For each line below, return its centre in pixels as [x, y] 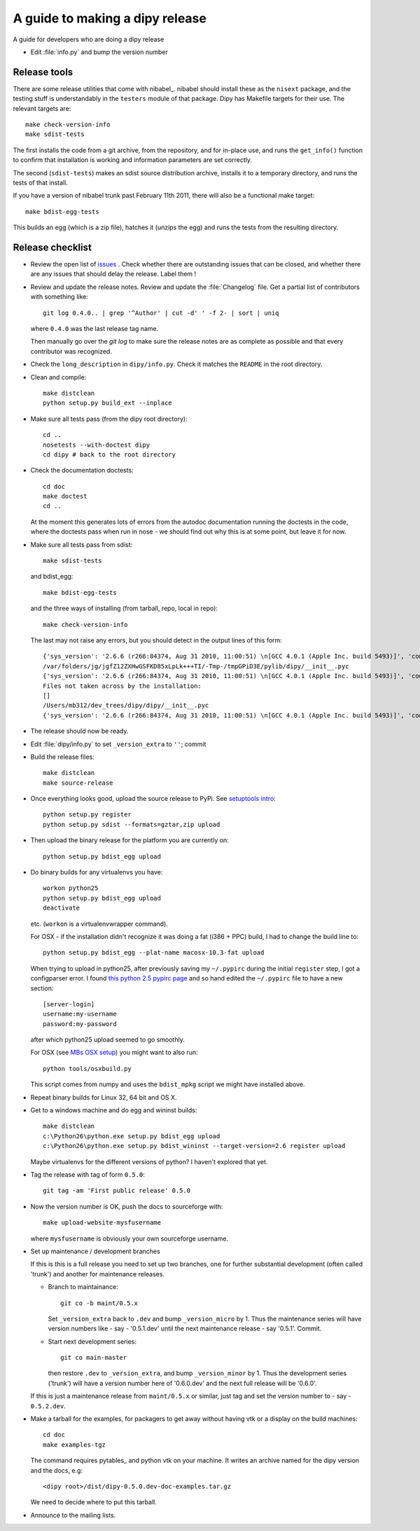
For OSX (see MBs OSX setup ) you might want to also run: [114, 1053]
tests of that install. [40, 182]
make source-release [78, 783]
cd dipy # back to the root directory [110, 454]
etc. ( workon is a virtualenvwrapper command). [99, 924]
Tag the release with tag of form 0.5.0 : [87, 1174]
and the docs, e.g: [57, 1470]
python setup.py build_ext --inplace [108, 403]
